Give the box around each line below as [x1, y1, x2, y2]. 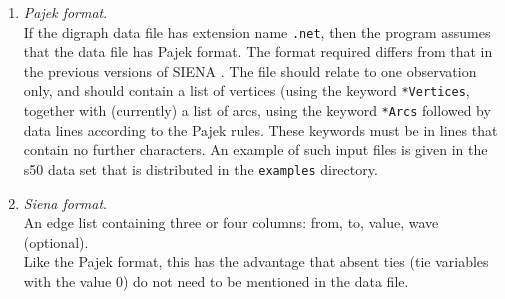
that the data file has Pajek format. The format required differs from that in [23, 41, 493, 62]
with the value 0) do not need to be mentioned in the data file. [23, 270, 409, 291]
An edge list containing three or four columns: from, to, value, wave [23, 212, 439, 233]
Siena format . [23, 192, 107, 213]
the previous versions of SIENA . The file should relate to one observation [23, 60, 477, 81]
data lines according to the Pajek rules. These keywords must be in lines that [23, 119, 498, 140]
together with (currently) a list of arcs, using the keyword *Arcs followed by [23, 100, 491, 121]
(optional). [23, 231, 89, 252]
